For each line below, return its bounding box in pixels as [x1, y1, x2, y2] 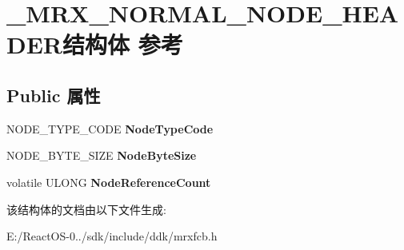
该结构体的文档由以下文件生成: [6, 200, 166, 217]
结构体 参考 [62, 28, 183, 61]
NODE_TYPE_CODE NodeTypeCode [6, 120, 214, 137]
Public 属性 [6, 82, 101, 107]
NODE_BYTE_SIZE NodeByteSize [6, 147, 197, 164]
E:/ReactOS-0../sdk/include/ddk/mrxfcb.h [6, 228, 218, 244]
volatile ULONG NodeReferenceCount [6, 173, 211, 190]
